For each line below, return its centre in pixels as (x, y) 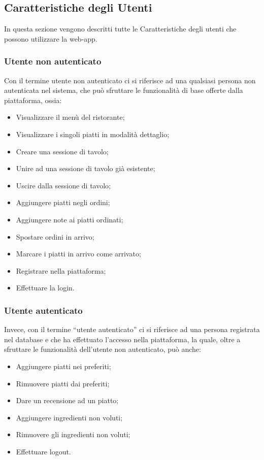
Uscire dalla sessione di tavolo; (63, 185)
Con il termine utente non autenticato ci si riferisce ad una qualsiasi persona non (130, 80)
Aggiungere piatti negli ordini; (63, 202)
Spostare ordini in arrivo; (55, 236)
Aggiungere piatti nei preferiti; (63, 366)
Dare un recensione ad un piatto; (67, 400)
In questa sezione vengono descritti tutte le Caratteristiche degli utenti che (120, 29)
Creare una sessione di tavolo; (62, 151)
